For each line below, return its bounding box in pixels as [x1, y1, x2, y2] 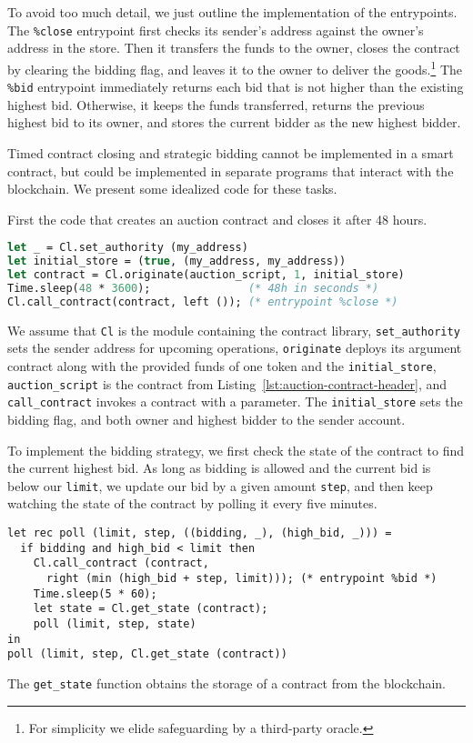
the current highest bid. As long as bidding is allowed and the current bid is [7, 458, 431, 477]
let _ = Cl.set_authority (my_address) [7, 241, 248, 255]
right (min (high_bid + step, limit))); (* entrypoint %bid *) [45, 571, 438, 585]
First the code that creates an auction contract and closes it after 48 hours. [7, 209, 428, 228]
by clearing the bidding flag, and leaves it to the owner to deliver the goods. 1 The [7, 56, 463, 78]
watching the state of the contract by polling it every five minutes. [7, 494, 377, 513]
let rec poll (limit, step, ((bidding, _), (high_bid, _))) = [7, 527, 392, 539]
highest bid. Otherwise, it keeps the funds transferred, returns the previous [7, 95, 425, 114]
